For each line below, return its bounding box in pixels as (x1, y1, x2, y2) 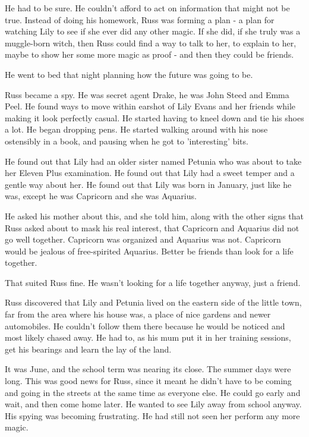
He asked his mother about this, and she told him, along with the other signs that (5, 209, 304, 222)
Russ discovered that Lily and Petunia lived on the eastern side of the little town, (5, 296, 302, 309)
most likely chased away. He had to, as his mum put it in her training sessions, (5, 331, 291, 344)
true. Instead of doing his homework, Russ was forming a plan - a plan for (5, 13, 275, 26)
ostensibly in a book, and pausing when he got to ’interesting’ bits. (5, 134, 248, 147)
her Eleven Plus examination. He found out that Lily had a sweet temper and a (5, 166, 295, 179)
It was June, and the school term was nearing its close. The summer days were (5, 363, 291, 375)
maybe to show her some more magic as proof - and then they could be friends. (5, 48, 294, 61)
